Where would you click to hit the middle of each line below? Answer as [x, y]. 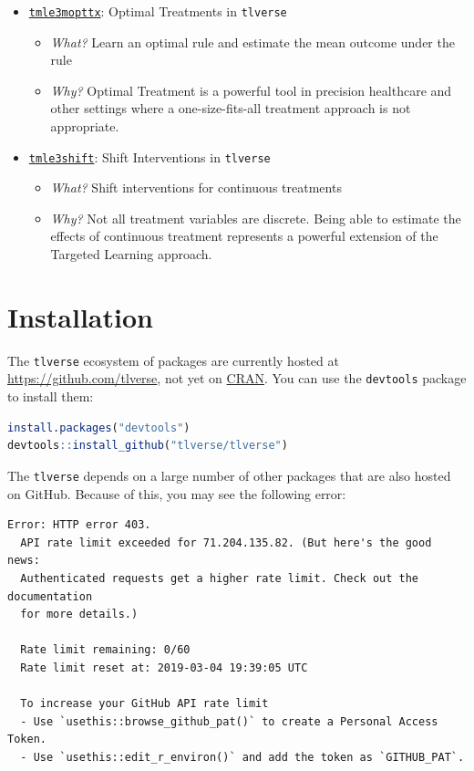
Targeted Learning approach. [131, 254]
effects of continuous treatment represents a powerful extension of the [244, 236]
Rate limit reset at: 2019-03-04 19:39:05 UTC [164, 667]
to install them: [51, 396]
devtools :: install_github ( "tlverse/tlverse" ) [148, 446]
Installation [80, 316]
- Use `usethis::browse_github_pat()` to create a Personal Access [229, 721]
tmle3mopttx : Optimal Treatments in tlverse [158, 11]
